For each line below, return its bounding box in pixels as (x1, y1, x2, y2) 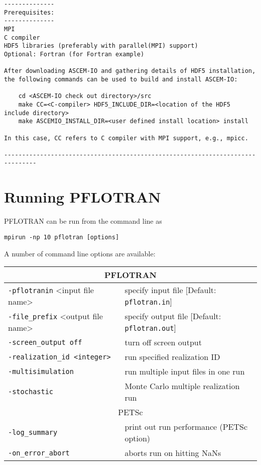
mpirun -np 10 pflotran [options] (4, 233, 119, 241)
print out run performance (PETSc (124, 421, 248, 433)
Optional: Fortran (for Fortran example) (4, 50, 145, 58)
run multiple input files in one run (124, 365, 245, 378)
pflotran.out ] (124, 322, 177, 334)
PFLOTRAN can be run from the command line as (4, 216, 162, 226)
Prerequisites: (4, 9, 55, 16)
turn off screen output (124, 336, 202, 348)
